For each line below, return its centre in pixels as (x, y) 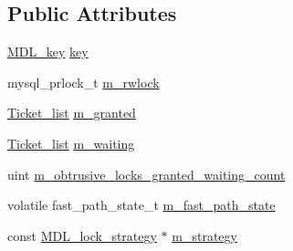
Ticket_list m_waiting (71, 143)
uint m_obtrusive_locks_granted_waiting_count (146, 174)
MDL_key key (48, 52)
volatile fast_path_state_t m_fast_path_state (141, 205)
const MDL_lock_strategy (82, 235)
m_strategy (204, 235)
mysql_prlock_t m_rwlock (84, 82)
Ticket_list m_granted (72, 113)
